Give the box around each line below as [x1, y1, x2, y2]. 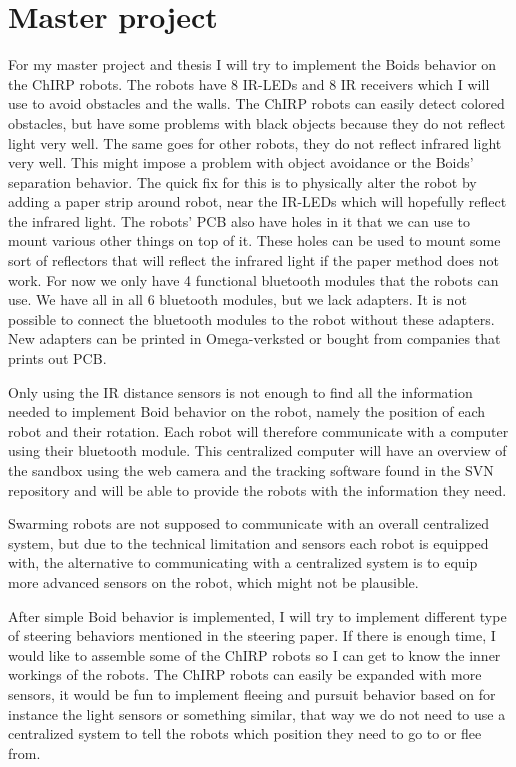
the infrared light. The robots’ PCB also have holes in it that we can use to [8, 210, 471, 231]
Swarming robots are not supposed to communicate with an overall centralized [8, 513, 490, 534]
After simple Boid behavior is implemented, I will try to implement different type [8, 605, 507, 626]
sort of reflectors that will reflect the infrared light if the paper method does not [8, 250, 499, 271]
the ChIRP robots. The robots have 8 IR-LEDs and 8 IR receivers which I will [8, 73, 490, 94]
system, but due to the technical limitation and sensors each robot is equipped [8, 532, 489, 553]
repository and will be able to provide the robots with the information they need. [8, 479, 507, 500]
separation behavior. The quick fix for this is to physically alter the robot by [8, 171, 477, 192]
